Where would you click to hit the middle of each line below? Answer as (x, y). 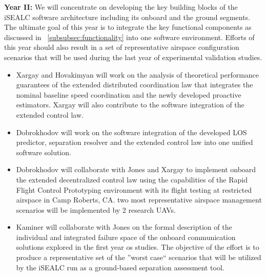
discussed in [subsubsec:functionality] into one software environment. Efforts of (129, 37)
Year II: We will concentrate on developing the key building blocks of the (121, 7)
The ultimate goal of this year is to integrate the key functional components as (128, 27)
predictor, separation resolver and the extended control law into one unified (135, 142)
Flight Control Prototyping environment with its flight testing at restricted (134, 189)
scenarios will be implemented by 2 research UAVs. (96, 209)
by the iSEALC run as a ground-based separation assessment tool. (120, 267)
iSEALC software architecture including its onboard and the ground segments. (127, 17)
